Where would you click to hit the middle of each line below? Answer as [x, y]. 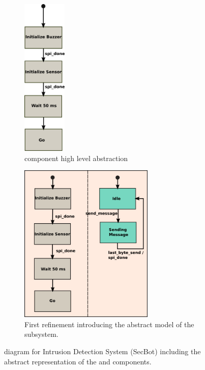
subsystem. [41, 334]
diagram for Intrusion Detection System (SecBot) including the [102, 351]
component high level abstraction [76, 158]
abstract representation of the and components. [78, 361]
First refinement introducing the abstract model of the [109, 324]
